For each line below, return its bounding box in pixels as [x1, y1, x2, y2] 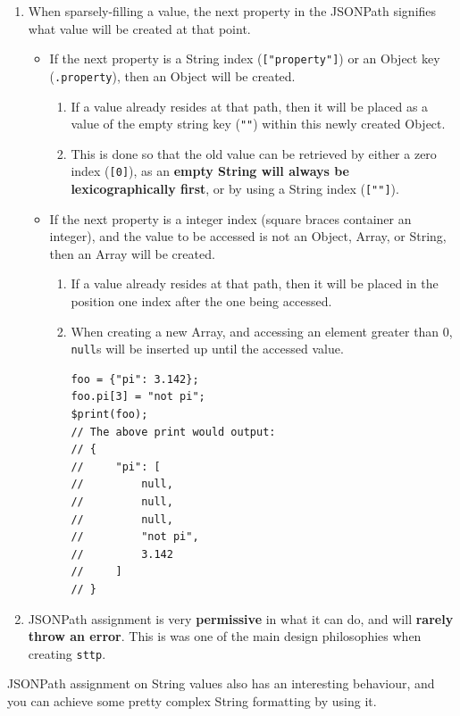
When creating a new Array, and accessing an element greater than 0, [71, 321, 453, 340]
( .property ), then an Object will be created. [49, 66, 296, 85]
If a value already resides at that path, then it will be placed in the [71, 274, 439, 293]
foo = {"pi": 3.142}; [71, 372, 199, 386]
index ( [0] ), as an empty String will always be [71, 162, 349, 180]
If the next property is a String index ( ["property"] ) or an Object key [49, 49, 440, 68]
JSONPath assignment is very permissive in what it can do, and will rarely [28, 609, 454, 628]
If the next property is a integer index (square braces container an [49, 209, 412, 228]
